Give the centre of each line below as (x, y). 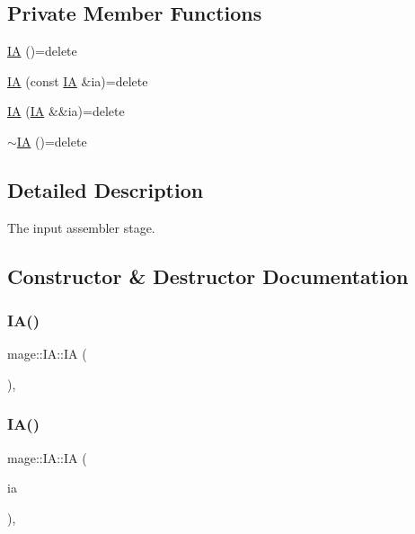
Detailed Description (106, 189)
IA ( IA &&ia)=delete (66, 111)
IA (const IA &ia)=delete (78, 80)
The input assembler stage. (81, 227)
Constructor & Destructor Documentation (208, 276)
